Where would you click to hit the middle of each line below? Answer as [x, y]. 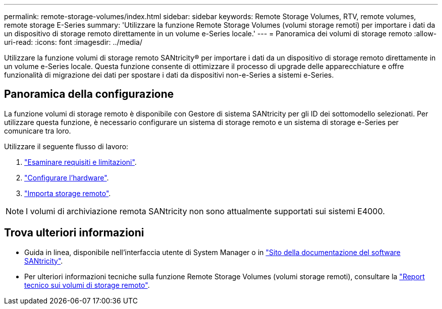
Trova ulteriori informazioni [74, 233]
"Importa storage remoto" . [68, 193]
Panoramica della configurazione [89, 94]
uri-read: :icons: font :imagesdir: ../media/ [73, 42]
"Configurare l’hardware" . [67, 177]
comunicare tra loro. [38, 131]
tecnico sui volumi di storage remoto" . [87, 285]
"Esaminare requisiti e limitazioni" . [80, 162]
